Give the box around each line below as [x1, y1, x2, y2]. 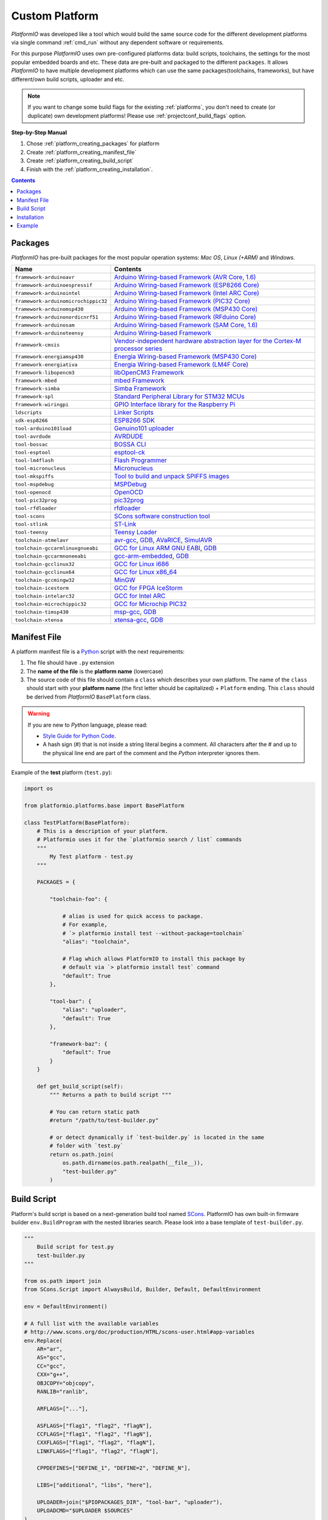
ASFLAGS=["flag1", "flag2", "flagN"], [36, 1422, 152, 1429]
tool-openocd [15, 489, 51, 496]
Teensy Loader [114, 528, 157, 536]
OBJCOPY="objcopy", [36, 1380, 95, 1386]
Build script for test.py [36, 1243, 114, 1251]
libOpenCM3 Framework [114, 368, 185, 377]
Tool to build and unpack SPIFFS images [114, 472, 230, 480]
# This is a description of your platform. [36, 827, 168, 835]
